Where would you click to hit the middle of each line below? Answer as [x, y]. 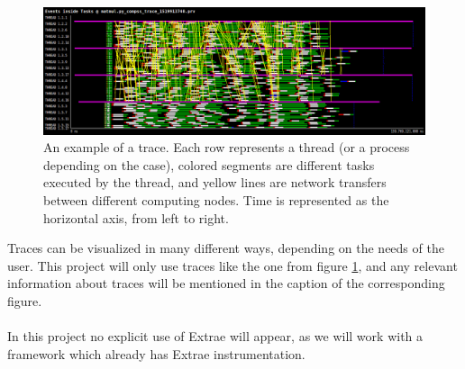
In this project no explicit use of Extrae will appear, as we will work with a [215, 336]
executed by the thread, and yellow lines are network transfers [215, 182]
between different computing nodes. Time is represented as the [216, 199]
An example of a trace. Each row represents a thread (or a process [227, 147]
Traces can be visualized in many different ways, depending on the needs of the [226, 248]
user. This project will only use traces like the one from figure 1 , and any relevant [232, 265]
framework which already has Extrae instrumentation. [156, 353]
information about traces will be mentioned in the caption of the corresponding [226, 283]
